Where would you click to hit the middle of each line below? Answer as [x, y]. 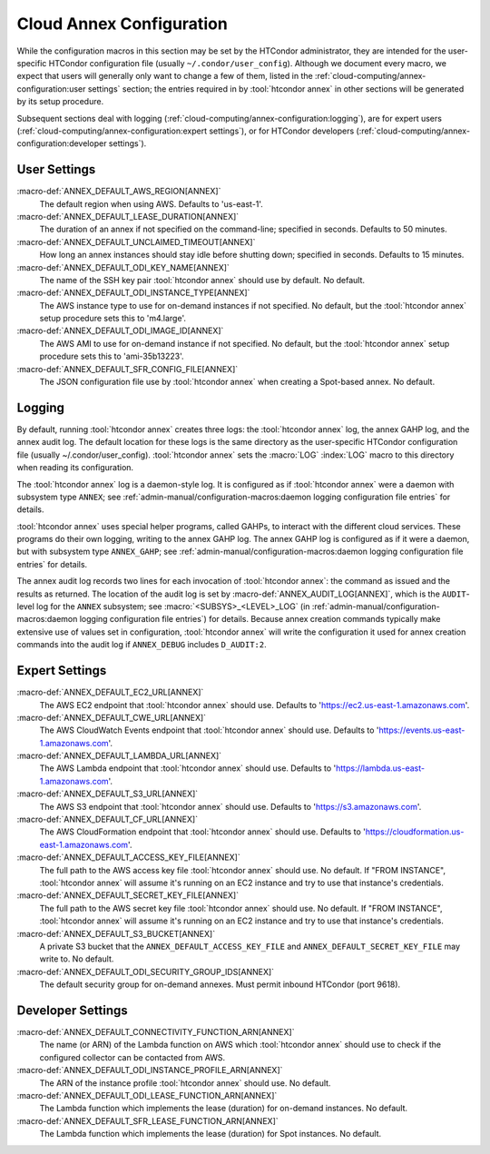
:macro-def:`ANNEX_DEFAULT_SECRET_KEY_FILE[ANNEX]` [128, 895]
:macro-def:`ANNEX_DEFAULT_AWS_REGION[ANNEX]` [119, 192]
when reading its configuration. [75, 468]
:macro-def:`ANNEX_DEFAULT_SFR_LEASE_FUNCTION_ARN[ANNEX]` [147, 1120]
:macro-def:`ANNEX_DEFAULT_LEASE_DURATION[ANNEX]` [128, 216]
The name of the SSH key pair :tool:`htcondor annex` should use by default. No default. [202, 280]
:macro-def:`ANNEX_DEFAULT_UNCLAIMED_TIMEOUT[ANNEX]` [136, 242]
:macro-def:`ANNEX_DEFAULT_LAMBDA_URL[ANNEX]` [119, 756]
